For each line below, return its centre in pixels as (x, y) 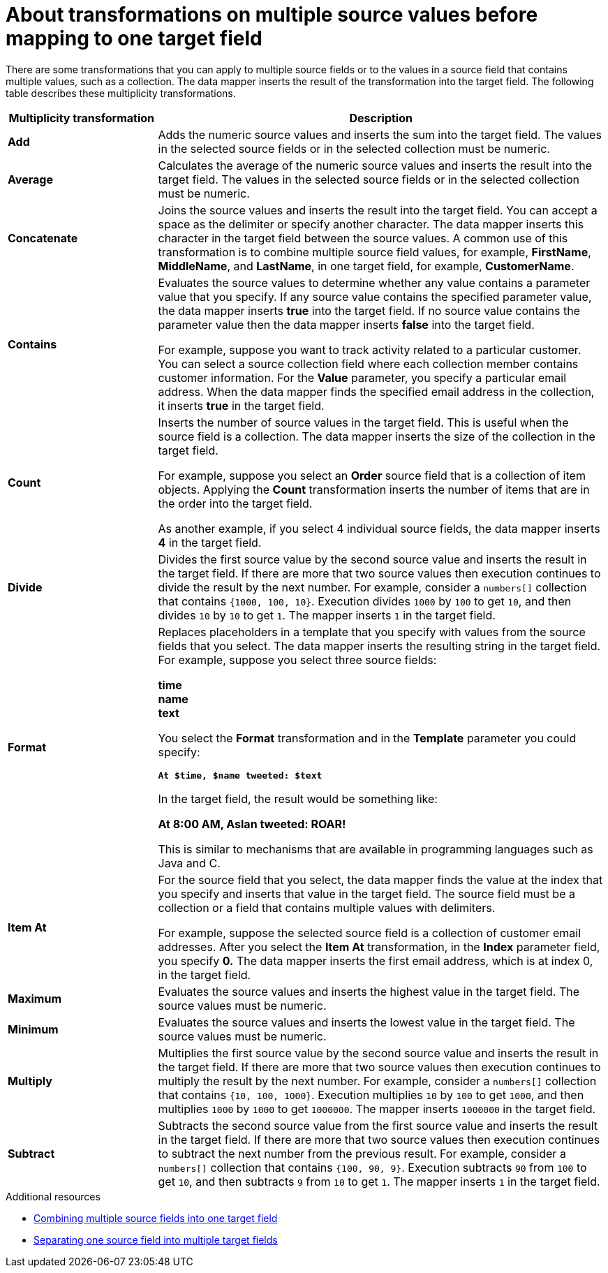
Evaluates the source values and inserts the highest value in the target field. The (369, 991)
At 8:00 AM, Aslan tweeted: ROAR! (252, 824)
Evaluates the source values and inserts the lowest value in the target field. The (366, 1022)
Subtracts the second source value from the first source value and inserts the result (378, 1125)
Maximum (35, 998)
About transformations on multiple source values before (272, 15)
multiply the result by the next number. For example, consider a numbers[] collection (377, 1081)
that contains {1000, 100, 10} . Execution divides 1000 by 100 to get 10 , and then (365, 601)
